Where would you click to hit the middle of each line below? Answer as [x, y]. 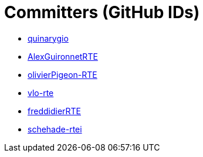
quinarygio [48, 38]
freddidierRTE [54, 111]
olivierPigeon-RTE [62, 74]
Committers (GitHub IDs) [102, 12]
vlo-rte [41, 93]
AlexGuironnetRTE [63, 56]
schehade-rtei [55, 129]
